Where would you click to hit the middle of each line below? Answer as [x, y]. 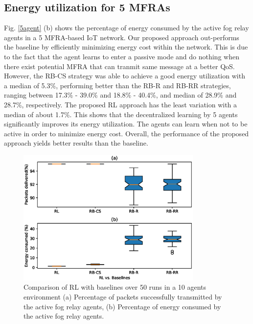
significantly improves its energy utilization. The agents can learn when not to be [126, 124]
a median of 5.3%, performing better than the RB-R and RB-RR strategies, [117, 85]
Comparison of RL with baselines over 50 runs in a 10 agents [115, 287]
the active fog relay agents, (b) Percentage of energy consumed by [122, 306]
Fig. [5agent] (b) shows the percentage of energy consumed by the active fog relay [126, 28]
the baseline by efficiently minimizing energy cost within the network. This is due [126, 47]
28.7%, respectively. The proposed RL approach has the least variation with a [121, 104]
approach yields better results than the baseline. [76, 143]
